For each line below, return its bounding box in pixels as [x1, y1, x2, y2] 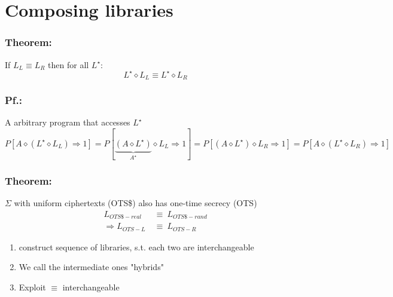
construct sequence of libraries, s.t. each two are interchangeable [19, 240, 254, 253]
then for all [48, 58, 89, 71]
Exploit [19, 280, 46, 293]
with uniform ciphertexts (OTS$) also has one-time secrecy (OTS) [14, 197, 257, 209]
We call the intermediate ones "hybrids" [19, 261, 164, 273]
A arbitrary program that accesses [5, 116, 130, 128]
